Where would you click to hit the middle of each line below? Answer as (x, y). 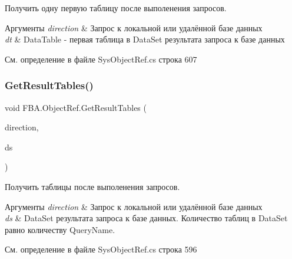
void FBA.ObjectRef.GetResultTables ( (76, 107)
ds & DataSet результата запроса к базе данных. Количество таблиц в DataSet (146, 218)
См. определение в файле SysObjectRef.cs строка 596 (101, 249)
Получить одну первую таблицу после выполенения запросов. (116, 8)
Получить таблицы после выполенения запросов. (92, 186)
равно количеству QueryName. (60, 229)
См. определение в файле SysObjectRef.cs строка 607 (101, 59)
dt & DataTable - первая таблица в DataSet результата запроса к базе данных (145, 39)
